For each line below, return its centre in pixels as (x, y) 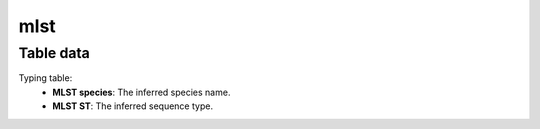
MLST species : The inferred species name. (141, 92)
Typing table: (45, 78)
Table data (54, 53)
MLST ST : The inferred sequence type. (133, 106)
